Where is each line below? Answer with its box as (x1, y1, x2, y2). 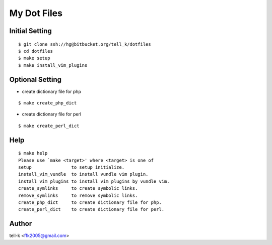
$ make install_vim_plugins (18, 62, 88, 68)
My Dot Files (9, 8, 63, 19)
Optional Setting (9, 75, 62, 84)
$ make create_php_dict (18, 100, 77, 106)
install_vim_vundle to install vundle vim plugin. (18, 171, 149, 177)
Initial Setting (9, 27, 52, 35)
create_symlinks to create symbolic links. (18, 186, 138, 191)
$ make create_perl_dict (18, 123, 80, 129)
